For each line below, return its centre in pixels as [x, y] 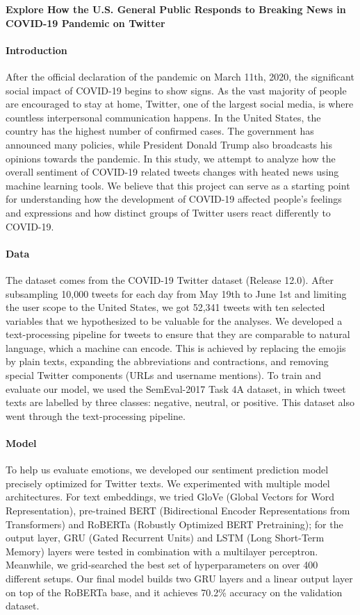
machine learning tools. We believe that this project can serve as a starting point [178, 185]
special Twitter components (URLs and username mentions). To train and [163, 375]
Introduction [36, 50]
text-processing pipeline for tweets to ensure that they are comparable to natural [178, 334]
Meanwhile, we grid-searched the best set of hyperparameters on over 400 [162, 565]
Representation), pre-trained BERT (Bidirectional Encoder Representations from [178, 511]
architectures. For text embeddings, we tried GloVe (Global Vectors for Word [170, 497]
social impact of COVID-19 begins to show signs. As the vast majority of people [176, 90]
